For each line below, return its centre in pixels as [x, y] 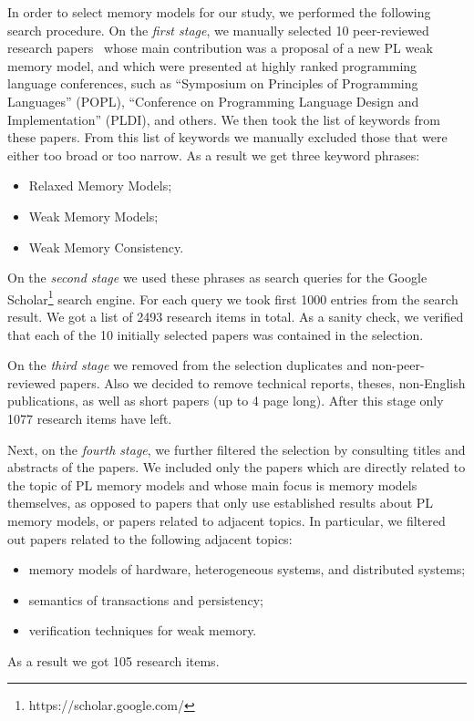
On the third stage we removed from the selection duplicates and [188, 365]
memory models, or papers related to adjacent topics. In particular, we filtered [227, 520]
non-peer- [398, 365]
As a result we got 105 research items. [113, 660]
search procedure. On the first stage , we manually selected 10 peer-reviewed [218, 30]
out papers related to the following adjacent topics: [150, 538]
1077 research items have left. [90, 418]
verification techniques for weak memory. [143, 630]
